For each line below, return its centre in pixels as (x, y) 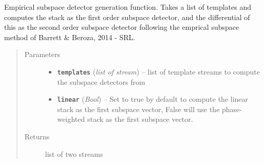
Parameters (42, 54)
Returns (37, 137)
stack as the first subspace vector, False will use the (138, 109)
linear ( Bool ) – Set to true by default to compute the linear (153, 99)
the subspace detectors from (101, 81)
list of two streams (74, 153)
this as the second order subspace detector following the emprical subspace (122, 27)
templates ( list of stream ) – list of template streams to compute (158, 71)
